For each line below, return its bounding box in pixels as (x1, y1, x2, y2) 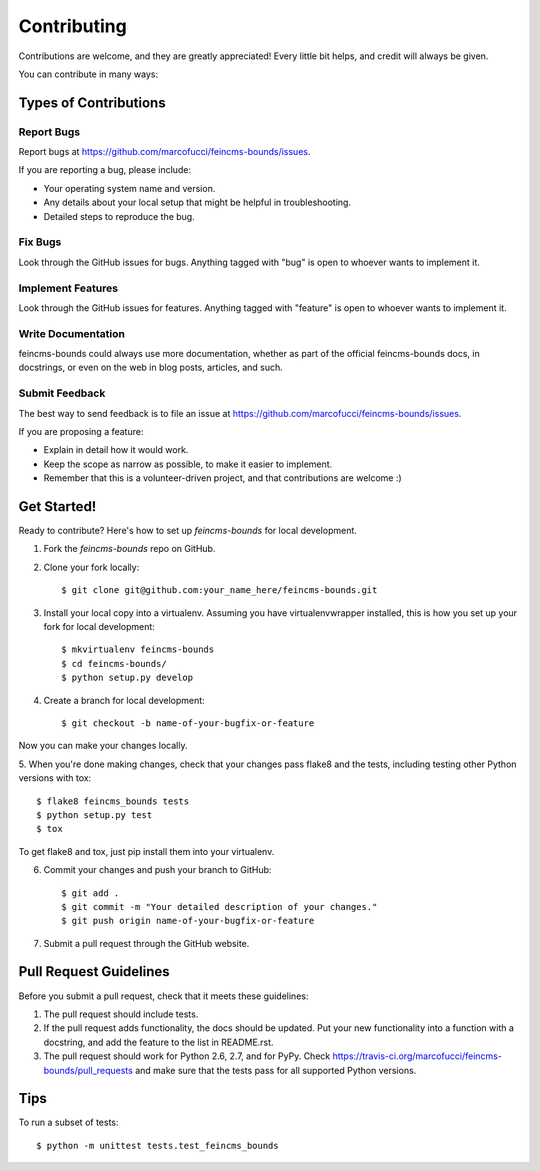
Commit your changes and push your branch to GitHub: (43, 864, 272, 876)
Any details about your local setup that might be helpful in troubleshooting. (43, 196, 352, 209)
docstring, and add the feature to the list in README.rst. (43, 1036, 274, 1048)
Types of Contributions (18, 94, 166, 111)
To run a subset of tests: (18, 1116, 119, 1129)
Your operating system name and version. (43, 182, 216, 194)
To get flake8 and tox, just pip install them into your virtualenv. (18, 845, 275, 857)
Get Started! (18, 498, 97, 515)
